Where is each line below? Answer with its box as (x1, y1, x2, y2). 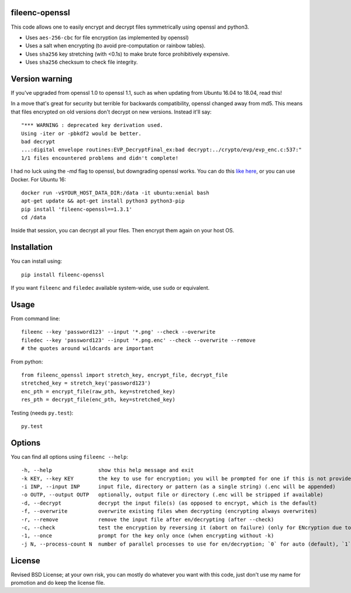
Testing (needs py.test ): (11, 409, 74, 416)
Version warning (11, 74, 73, 84)
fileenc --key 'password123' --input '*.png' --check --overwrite (21, 328, 216, 335)
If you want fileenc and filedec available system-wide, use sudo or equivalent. (11, 284, 210, 292)
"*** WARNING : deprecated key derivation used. (21, 122, 163, 129)
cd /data (21, 214, 46, 221)
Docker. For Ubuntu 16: (11, 176, 67, 183)
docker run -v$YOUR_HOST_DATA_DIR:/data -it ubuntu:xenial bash (21, 189, 210, 196)
